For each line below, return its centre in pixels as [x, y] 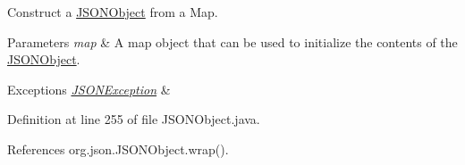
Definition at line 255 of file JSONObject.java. [134, 119]
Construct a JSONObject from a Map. [113, 12]
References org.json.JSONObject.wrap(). [118, 148]
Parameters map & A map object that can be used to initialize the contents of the [232, 41]
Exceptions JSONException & [89, 89]
